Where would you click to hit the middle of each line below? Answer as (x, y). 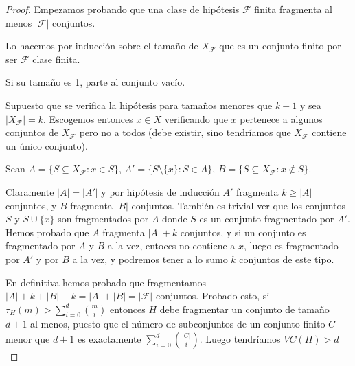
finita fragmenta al (293, 9)
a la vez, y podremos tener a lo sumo (150, 259)
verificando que (196, 118)
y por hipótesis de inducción (160, 191)
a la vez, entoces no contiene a (171, 245)
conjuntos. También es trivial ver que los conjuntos (239, 205)
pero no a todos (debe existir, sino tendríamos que (185, 132)
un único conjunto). (47, 145)
